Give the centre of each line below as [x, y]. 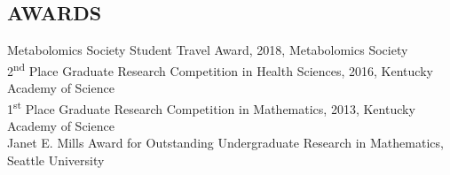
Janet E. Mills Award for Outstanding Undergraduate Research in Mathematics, [225, 143]
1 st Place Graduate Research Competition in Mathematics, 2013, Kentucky [211, 107]
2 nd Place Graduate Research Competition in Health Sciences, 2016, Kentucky [220, 69]
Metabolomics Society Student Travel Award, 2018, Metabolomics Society [208, 50]
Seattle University [56, 160]
